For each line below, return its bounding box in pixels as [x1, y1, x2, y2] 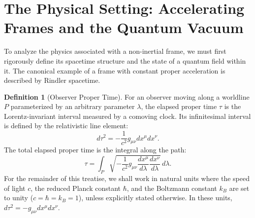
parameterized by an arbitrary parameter [10, 101, 135, 111]
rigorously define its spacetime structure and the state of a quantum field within [4, 55, 246, 66]
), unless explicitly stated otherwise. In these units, [78, 192, 232, 203]
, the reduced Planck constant [31, 182, 121, 193]
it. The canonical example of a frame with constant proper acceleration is [4, 65, 225, 75]
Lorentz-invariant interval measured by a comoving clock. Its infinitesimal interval [4, 110, 251, 121]
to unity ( [4, 192, 33, 203]
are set [229, 182, 250, 193]
